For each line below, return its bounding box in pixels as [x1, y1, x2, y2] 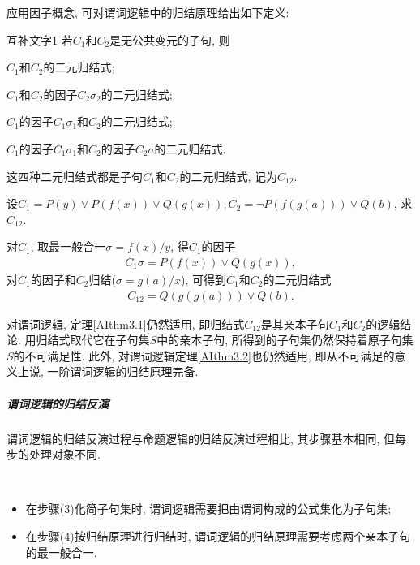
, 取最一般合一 [30, 238, 106, 255]
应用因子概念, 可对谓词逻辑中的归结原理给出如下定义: [6, 4, 289, 20]
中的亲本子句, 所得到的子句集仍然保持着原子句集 [156, 331, 414, 348]
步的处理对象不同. [6, 446, 101, 463]
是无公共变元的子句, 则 [109, 31, 230, 48]
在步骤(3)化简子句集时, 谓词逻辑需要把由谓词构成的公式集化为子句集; [25, 500, 392, 517]
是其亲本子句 [260, 315, 329, 332]
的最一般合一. [25, 543, 97, 560]
